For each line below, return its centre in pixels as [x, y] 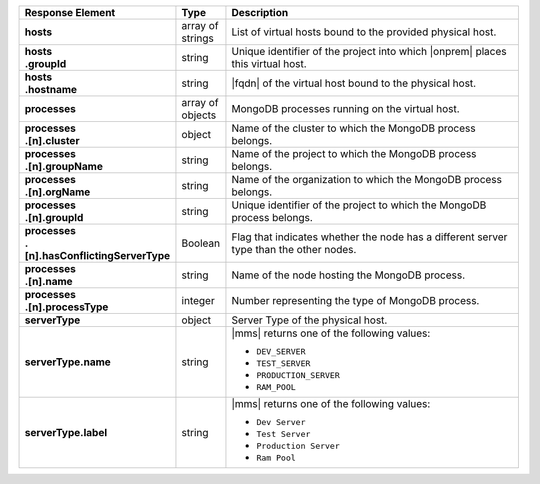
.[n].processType [66, 307]
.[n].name [49, 281]
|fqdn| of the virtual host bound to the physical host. [354, 83]
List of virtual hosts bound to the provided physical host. [364, 32]
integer [198, 300]
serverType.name [68, 362]
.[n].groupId [54, 217]
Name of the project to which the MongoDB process [354, 153]
